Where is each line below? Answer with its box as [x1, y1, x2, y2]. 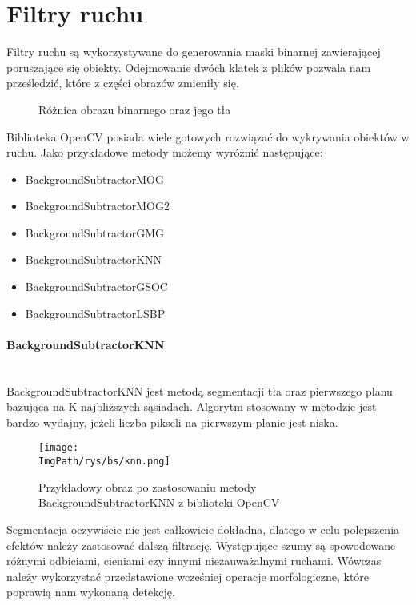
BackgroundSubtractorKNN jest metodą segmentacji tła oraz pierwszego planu [6, 382, 393, 399]
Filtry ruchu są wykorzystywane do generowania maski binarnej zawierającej [6, 43, 381, 60]
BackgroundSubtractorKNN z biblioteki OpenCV [38, 494, 280, 511]
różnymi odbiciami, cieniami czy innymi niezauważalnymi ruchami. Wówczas [6, 552, 382, 569]
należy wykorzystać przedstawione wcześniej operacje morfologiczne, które [6, 567, 370, 584]
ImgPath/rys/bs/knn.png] [38, 456, 170, 468]
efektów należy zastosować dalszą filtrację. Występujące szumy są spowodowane [6, 536, 396, 553]
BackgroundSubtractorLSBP [25, 304, 166, 321]
